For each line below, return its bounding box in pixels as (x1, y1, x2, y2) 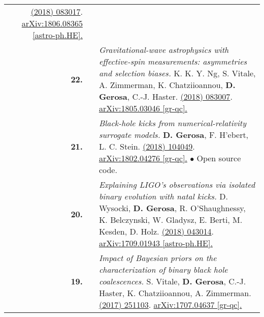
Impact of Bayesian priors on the (98, 252, 217, 264)
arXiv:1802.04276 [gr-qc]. (98, 152, 187, 164)
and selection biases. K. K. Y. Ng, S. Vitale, (98, 67, 256, 79)
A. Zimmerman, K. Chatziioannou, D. (98, 79, 236, 91)
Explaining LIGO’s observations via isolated (98, 179, 255, 190)
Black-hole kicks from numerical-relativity (98, 117, 246, 129)
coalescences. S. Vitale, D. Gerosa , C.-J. (98, 275, 246, 287)
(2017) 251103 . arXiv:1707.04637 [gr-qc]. (98, 299, 242, 310)
